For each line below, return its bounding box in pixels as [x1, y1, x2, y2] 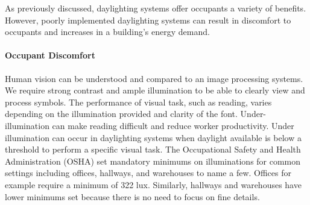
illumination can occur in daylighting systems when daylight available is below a [5, 131, 302, 143]
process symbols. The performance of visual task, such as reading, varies [5, 95, 272, 108]
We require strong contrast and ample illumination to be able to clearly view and [5, 84, 305, 96]
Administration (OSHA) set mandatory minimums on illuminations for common [5, 154, 301, 167]
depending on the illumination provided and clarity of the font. [5, 107, 238, 120]
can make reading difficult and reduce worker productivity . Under [52, 119, 294, 131]
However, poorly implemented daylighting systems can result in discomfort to [5, 13, 291, 26]
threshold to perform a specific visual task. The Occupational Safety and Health [5, 143, 301, 156]
